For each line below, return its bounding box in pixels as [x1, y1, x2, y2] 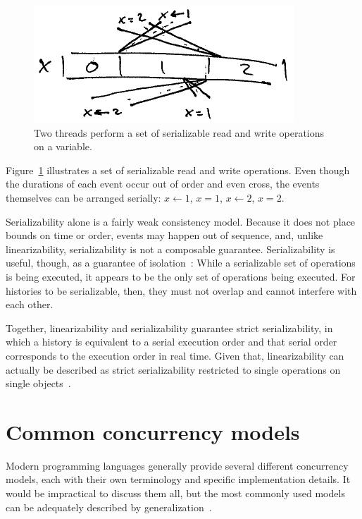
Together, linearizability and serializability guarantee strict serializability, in [6, 320, 333, 335]
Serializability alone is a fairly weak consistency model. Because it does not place [6, 214, 356, 228]
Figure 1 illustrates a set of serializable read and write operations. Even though [6, 162, 350, 177]
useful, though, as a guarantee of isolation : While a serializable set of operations [6, 255, 356, 270]
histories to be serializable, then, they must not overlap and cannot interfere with [6, 283, 357, 298]
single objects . [6, 376, 71, 391]
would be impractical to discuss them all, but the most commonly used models [6, 486, 345, 500]
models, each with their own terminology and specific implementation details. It [6, 472, 351, 487]
